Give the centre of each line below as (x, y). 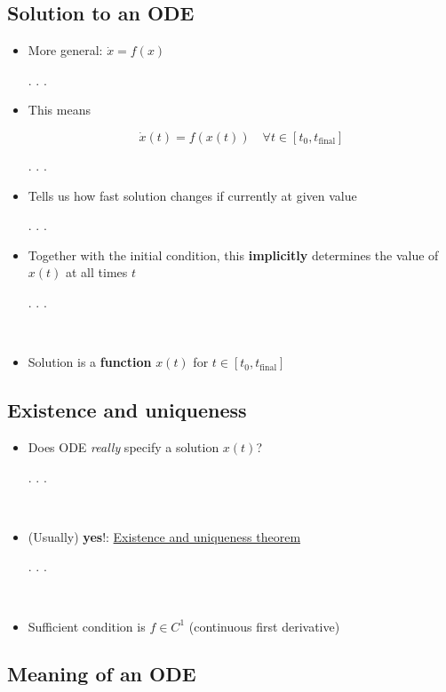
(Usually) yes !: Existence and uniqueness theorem (164, 536)
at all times (97, 272)
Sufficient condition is (87, 626)
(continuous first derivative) (264, 626)
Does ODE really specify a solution (123, 446)
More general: (65, 50)
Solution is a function (90, 362)
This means (59, 110)
